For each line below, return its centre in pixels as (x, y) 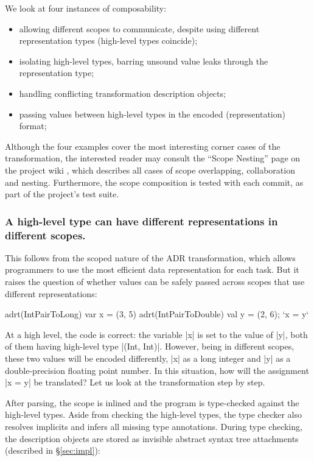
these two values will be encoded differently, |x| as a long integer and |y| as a (148, 358)
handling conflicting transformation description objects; (122, 93)
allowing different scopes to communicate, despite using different (139, 28)
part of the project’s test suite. (62, 194)
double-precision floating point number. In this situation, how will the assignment (157, 370)
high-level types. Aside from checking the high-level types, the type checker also (153, 414)
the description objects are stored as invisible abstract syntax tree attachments (152, 438)
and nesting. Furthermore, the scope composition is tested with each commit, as (154, 182)
